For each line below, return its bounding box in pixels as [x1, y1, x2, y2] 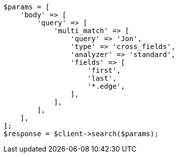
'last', [87, 74, 117, 82]
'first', [87, 66, 121, 74]
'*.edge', [87, 82, 125, 90]
